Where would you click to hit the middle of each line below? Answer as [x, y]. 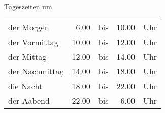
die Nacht [25, 86]
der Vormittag [33, 42]
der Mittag [27, 56]
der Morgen [29, 27]
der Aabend [29, 100]
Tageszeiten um [28, 6]
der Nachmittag [36, 71]
